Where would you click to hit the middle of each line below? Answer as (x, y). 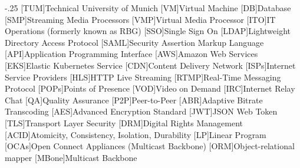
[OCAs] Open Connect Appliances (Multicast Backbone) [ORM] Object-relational (150, 146)
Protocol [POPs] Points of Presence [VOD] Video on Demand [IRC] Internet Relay (150, 88)
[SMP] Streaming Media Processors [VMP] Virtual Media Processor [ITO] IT (140, 19)
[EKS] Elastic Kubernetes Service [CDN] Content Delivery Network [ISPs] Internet (150, 65)
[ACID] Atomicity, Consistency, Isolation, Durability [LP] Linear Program (136, 134)
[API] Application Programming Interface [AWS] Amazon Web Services (131, 54)
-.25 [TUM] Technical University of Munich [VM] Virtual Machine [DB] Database (148, 8)
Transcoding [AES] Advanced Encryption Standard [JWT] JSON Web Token (141, 111)
